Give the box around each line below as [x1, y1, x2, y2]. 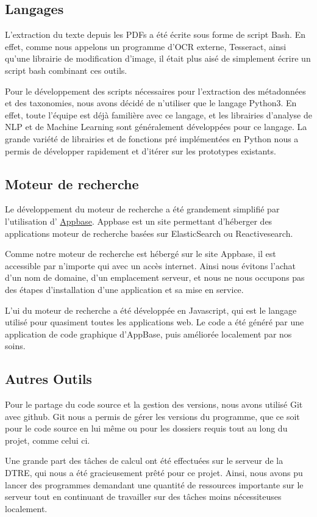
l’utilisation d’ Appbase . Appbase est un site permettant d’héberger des [5, 214, 272, 227]
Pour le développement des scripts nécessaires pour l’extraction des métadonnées [5, 84, 306, 97]
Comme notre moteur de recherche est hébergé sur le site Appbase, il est [5, 247, 276, 260]
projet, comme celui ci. [5, 433, 90, 446]
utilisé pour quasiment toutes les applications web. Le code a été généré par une [5, 316, 304, 328]
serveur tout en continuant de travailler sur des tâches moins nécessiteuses [5, 490, 282, 503]
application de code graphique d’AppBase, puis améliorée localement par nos [5, 327, 292, 340]
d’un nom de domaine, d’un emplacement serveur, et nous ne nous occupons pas [5, 271, 305, 284]
